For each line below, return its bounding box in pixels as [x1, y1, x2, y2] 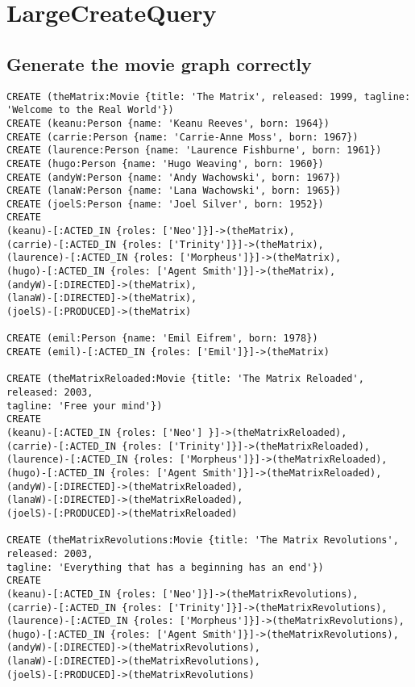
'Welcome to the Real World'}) [6, 104, 174, 116]
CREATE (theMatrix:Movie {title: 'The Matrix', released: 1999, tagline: [6, 90, 411, 103]
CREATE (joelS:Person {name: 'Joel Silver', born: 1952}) [6, 198, 324, 210]
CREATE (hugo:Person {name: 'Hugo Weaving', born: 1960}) [6, 157, 324, 170]
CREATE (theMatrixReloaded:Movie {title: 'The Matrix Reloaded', [6, 373, 364, 385]
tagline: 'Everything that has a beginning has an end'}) [6, 561, 324, 573]
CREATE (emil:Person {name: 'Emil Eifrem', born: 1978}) [6, 333, 318, 345]
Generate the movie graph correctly [6, 51, 312, 76]
